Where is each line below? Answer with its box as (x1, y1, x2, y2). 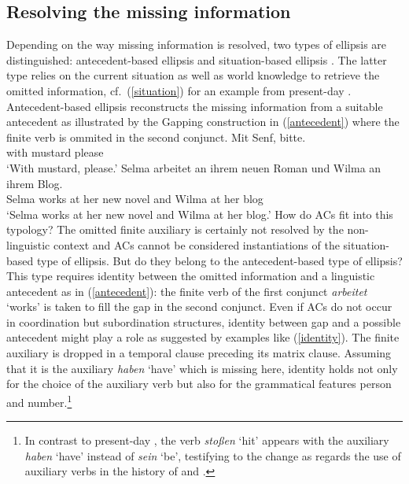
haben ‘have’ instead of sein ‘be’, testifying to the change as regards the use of (24, 447, 401, 464)
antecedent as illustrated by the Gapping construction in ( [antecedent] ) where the (6, 113, 400, 130)
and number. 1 (6, 391, 72, 410)
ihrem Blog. (6, 175, 63, 191)
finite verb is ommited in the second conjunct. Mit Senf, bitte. (6, 128, 306, 145)
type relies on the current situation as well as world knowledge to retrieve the (6, 67, 380, 83)
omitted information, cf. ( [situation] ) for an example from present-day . (6, 82, 352, 98)
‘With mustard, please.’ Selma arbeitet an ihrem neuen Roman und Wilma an (6, 159, 381, 175)
